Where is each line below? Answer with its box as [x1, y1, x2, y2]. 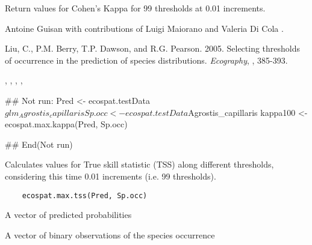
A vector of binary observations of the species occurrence [5, 228, 215, 241]
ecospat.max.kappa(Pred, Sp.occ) [5, 118, 128, 130]
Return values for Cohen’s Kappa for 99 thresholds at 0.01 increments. [5, 2, 266, 14]
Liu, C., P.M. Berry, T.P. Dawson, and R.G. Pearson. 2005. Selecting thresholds [5, 42, 301, 55]
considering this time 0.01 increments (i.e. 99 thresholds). [5, 169, 216, 182]
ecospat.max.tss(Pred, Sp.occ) [22, 191, 148, 200]
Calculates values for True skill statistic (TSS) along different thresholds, [5, 158, 274, 171]
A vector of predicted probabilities [5, 208, 132, 221]
